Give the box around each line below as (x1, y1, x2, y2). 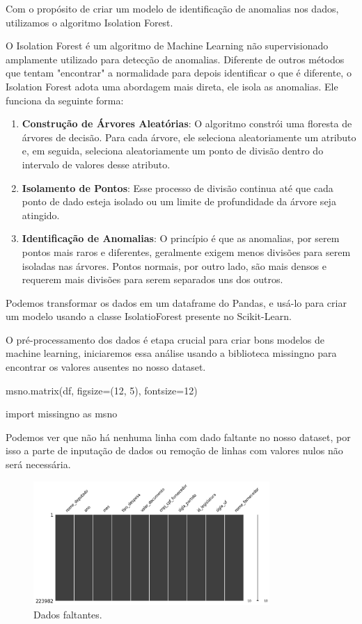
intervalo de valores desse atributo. (22, 157, 171, 171)
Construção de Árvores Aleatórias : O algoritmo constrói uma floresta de (22, 116, 352, 131)
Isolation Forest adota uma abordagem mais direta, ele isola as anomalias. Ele (6, 79, 338, 93)
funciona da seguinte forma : (6, 93, 124, 107)
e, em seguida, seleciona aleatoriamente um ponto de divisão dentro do (22, 143, 324, 158)
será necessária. (6, 457, 71, 472)
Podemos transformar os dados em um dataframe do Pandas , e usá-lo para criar (6, 295, 347, 310)
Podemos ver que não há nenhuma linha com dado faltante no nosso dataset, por (6, 429, 351, 444)
